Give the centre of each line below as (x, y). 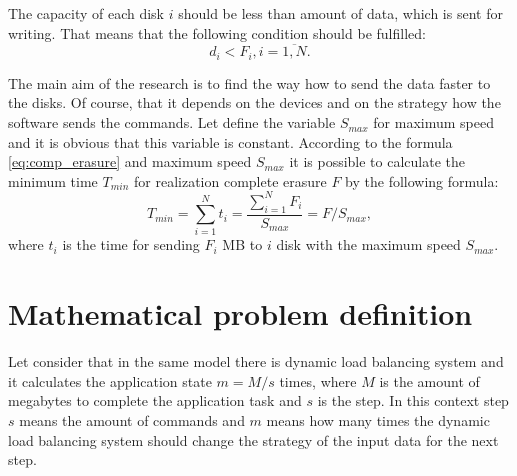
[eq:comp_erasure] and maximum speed (130, 161)
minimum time (53, 180)
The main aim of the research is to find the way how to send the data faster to (249, 82)
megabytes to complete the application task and (155, 400)
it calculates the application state (110, 380)
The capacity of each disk (86, 13)
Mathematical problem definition (240, 313)
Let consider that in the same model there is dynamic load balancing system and (256, 361)
